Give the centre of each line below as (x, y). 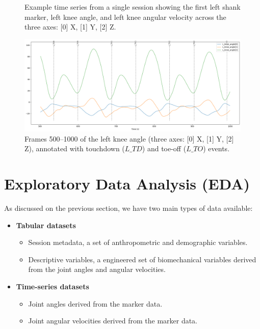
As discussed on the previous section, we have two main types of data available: (128, 208)
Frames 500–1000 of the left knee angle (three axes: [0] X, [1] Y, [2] (129, 138)
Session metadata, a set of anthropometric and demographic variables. (138, 242)
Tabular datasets (46, 225)
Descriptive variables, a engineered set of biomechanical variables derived (142, 259)
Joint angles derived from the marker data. (95, 303)
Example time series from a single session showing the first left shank (133, 7)
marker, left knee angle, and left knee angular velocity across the (125, 17)
